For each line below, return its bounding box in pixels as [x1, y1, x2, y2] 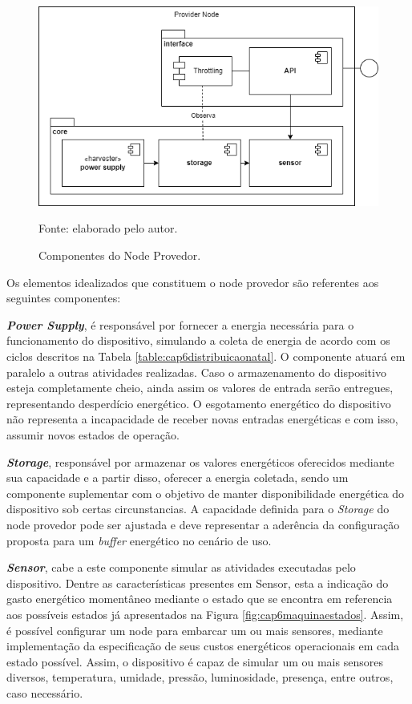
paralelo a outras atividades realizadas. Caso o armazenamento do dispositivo [6, 363, 386, 380]
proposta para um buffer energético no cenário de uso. [6, 532, 272, 548]
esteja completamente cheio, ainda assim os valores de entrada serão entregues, [6, 379, 394, 396]
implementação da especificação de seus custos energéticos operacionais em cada [6, 637, 400, 654]
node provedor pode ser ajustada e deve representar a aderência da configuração [6, 516, 400, 532]
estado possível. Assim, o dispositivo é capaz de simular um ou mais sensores [6, 653, 383, 670]
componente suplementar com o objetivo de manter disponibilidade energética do [6, 484, 405, 501]
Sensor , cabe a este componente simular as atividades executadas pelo [6, 559, 356, 576]
